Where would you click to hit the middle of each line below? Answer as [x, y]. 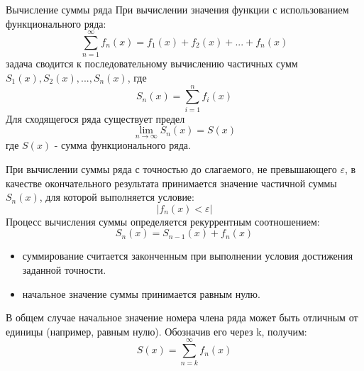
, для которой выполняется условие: [117, 197]
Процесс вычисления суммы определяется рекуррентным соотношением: [163, 221]
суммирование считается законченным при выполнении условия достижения [188, 256]
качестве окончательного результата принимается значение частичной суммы [171, 183]
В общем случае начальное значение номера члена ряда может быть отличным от [182, 317]
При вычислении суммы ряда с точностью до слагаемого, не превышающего [171, 169]
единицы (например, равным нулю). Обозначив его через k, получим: [156, 331]
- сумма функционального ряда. [122, 145]
